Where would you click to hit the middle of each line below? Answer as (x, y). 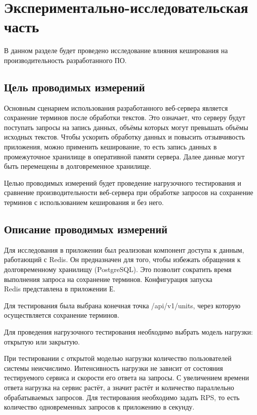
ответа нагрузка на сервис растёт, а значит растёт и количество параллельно (119, 387)
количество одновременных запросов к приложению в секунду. (99, 407)
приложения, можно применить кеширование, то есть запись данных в (110, 147)
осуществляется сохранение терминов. (62, 315)
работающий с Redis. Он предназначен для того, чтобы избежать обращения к (122, 259)
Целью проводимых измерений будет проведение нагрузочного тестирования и (123, 182)
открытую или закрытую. (42, 341)
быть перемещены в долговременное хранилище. (78, 166)
